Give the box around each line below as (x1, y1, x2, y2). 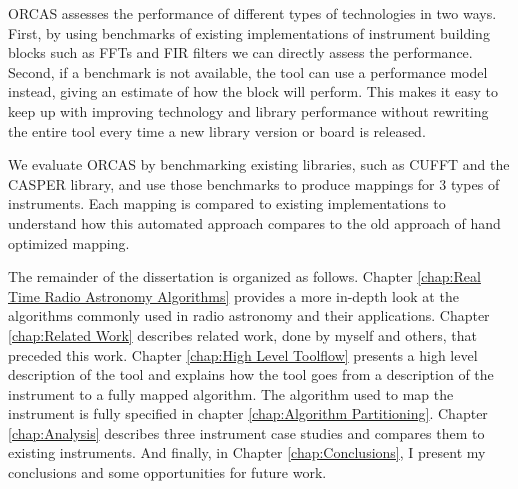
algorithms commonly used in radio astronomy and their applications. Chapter (8, 305, 490, 326)
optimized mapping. (8, 232, 130, 253)
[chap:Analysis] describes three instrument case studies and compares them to (8, 422, 485, 443)
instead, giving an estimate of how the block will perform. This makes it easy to (8, 81, 499, 102)
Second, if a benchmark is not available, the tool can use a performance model (8, 61, 488, 82)
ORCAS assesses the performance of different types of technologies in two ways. (8, 3, 497, 23)
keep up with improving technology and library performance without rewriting (8, 100, 489, 121)
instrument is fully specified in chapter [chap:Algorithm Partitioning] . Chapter (8, 403, 488, 424)
